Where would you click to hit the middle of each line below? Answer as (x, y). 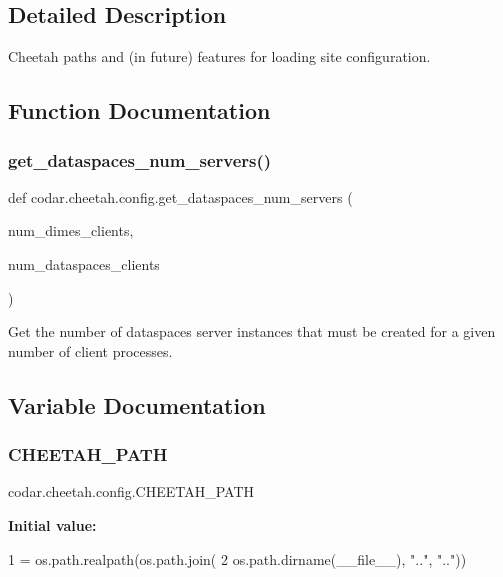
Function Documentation (139, 110)
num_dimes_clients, (71, 230)
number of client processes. (90, 350)
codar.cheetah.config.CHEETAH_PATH (131, 491)
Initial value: (52, 524)
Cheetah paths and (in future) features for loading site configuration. (219, 56)
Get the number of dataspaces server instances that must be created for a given (252, 331)
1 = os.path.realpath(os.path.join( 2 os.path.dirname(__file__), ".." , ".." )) (237, 558)
